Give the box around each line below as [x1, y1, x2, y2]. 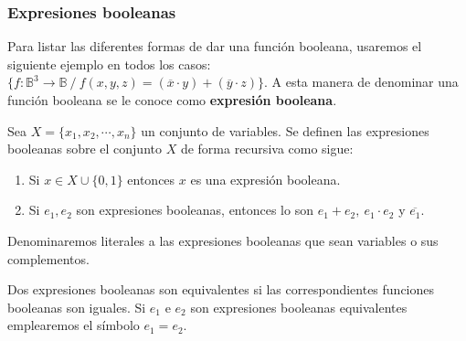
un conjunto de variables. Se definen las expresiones [141, 121, 429, 140]
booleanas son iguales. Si [7, 297, 146, 316]
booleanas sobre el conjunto [7, 139, 162, 158]
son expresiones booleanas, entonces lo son [76, 200, 313, 219]
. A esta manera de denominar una [263, 72, 459, 91]
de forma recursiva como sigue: [180, 139, 354, 158]
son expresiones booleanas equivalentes [190, 297, 408, 316]
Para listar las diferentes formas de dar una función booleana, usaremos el [7, 37, 422, 56]
